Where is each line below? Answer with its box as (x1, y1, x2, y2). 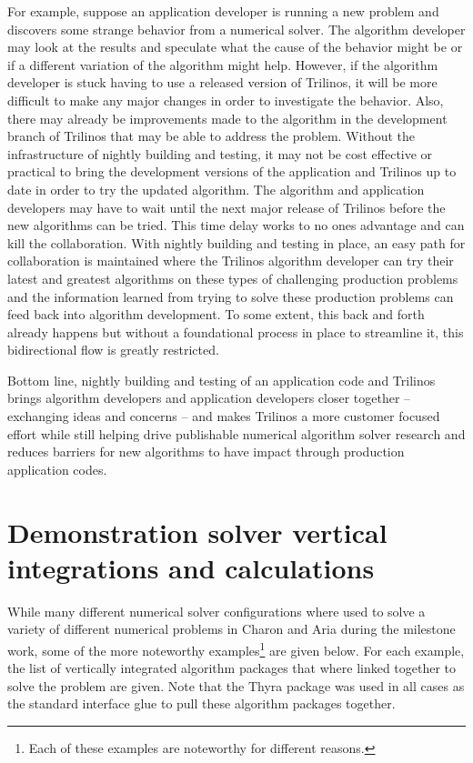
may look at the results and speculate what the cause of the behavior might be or (7, 37, 463, 56)
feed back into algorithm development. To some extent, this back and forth (7, 305, 425, 324)
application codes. (7, 459, 107, 478)
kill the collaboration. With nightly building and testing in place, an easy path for (7, 233, 466, 252)
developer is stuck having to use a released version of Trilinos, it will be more (7, 73, 438, 92)
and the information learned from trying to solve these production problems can (7, 286, 454, 306)
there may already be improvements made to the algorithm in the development (7, 108, 448, 127)
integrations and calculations (7, 548, 375, 586)
